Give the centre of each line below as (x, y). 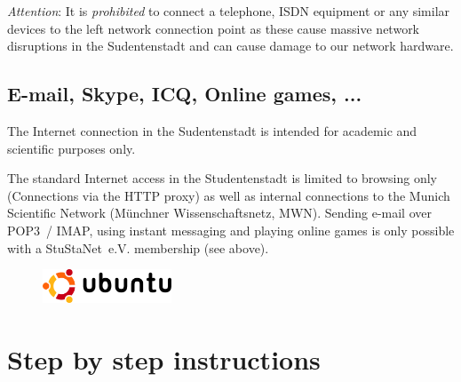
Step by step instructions (164, 358)
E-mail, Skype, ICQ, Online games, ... (185, 94)
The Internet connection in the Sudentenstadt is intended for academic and (212, 130)
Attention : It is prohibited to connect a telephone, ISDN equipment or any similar (229, 11)
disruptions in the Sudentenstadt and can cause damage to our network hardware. (230, 46)
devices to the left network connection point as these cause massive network (214, 28)
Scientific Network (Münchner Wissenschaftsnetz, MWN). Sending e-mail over (219, 213)
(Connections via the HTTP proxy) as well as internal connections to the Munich (229, 195)
